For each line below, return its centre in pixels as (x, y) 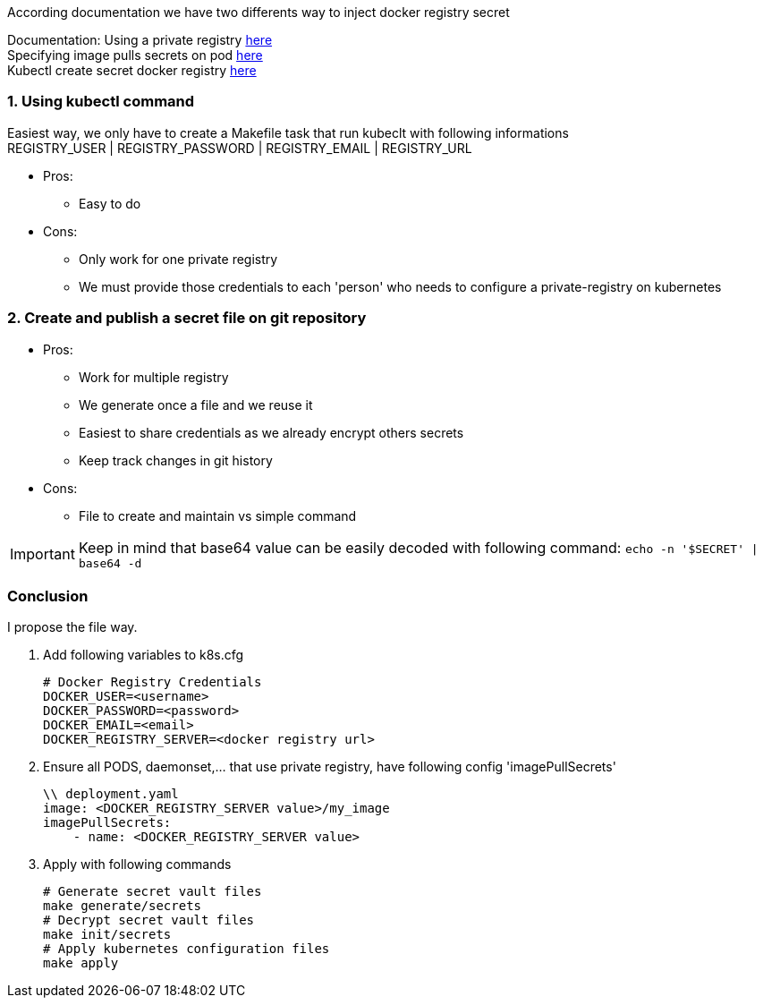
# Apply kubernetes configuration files (187, 949)
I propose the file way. (72, 627)
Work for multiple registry (154, 377)
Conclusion (48, 596)
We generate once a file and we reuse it (196, 405)
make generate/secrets (123, 906)
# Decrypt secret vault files (149, 920)
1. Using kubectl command (101, 102)
